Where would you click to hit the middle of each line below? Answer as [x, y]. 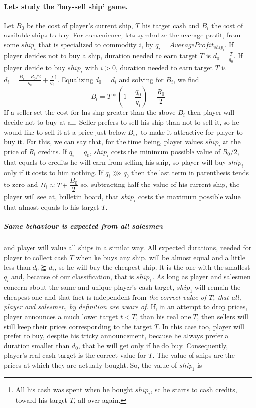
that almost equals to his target [52, 207]
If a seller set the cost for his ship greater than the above [90, 112]
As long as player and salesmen [203, 277]
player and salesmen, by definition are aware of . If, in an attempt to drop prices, [126, 307]
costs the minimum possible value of [165, 151]
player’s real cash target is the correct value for [75, 355]
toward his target [41, 399]
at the [232, 141]
